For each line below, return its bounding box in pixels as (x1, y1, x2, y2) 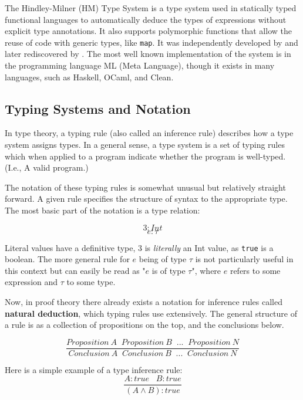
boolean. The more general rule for (5, 253, 130, 265)
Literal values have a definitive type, (5, 241, 136, 253)
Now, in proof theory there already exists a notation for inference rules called (5, 296, 283, 308)
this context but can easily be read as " (5, 264, 146, 276)
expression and (5, 276, 58, 288)
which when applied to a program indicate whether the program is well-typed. (5, 150, 286, 162)
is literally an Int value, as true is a (144, 241, 274, 253)
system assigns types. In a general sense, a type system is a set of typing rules (5, 138, 285, 151)
